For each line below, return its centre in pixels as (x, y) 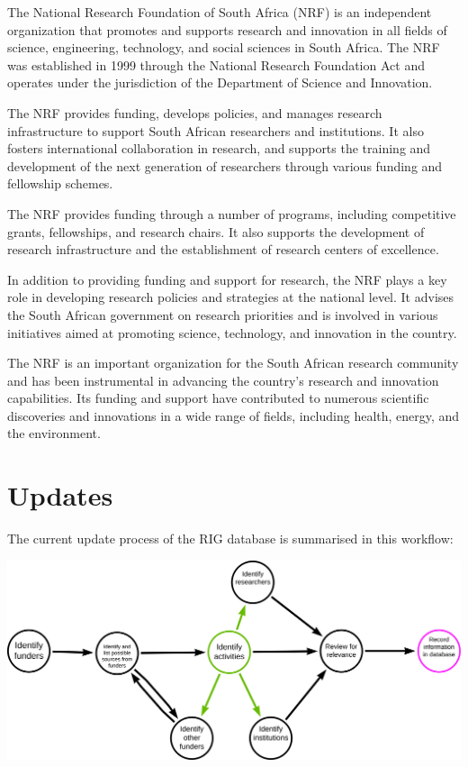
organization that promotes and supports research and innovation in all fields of (227, 29)
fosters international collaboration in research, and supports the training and (219, 148)
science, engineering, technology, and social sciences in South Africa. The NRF (224, 47)
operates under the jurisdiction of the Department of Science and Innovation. (220, 82)
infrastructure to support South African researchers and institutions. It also (216, 130)
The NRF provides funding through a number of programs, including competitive (232, 213)
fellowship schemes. (60, 183)
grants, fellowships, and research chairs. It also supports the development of (216, 231)
